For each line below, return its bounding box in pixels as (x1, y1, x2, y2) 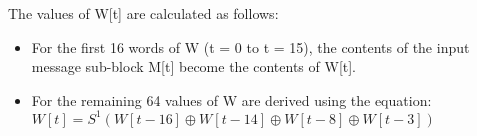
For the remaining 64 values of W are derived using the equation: (31, 89, 432, 110)
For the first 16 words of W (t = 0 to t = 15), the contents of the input (31, 36, 470, 57)
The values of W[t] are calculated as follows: (8, 3, 279, 23)
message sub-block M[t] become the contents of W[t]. (31, 56, 357, 77)
